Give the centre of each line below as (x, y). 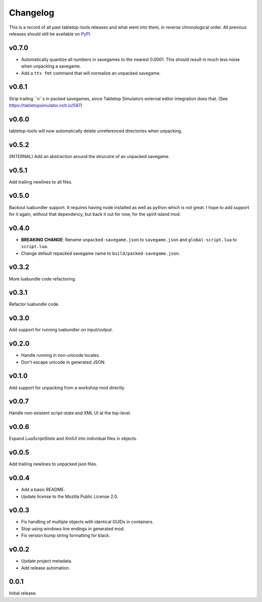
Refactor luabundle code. (34, 304)
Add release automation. (46, 568)
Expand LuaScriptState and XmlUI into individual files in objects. (73, 439)
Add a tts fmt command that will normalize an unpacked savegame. (91, 73)
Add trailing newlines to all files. (41, 182)
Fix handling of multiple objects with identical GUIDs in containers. (87, 522)
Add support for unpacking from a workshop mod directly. (67, 388)
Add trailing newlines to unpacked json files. (53, 464)
